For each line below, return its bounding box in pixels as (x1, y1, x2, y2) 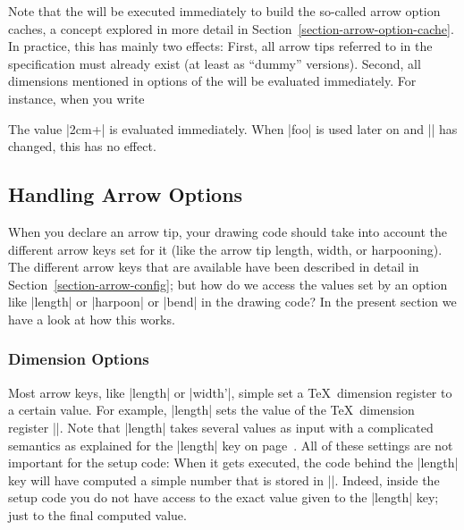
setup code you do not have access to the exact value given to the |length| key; (8, 488, 439, 507)
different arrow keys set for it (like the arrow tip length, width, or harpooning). (8, 240, 443, 258)
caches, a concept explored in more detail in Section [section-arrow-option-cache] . (8, 19, 454, 38)
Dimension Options (8, 348, 149, 370)
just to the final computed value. (8, 505, 187, 524)
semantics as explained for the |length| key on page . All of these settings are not (8, 435, 453, 454)
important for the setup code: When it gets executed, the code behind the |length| (8, 453, 459, 472)
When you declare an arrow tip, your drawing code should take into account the (8, 222, 448, 240)
